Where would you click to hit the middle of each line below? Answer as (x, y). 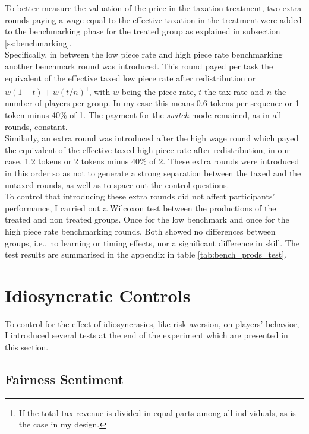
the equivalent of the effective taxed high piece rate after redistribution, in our (147, 149)
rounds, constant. (36, 126)
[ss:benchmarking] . (38, 42)
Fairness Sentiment (64, 379)
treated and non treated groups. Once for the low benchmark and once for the (147, 219)
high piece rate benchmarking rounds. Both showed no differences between (140, 231)
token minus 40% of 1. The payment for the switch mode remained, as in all (143, 115)
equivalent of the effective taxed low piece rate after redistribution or (130, 77)
